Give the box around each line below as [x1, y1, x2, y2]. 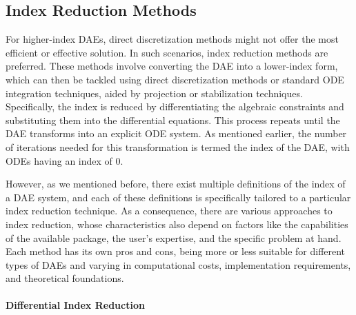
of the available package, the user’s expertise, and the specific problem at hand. [6, 230, 342, 245]
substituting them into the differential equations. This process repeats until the [6, 112, 340, 127]
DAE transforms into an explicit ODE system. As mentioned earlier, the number [6, 126, 347, 141]
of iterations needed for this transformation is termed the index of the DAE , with [6, 139, 350, 154]
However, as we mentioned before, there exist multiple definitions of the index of [6, 176, 346, 191]
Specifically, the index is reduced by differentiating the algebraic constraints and [6, 99, 344, 114]
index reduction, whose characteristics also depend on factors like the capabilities [6, 216, 348, 231]
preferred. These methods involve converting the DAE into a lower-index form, [6, 59, 338, 73]
